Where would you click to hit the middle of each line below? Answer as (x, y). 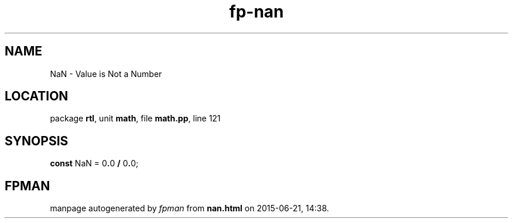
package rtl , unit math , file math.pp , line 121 (135, 119)
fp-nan (256, 12)
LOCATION (37, 96)
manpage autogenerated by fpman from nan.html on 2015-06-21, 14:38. (189, 208)
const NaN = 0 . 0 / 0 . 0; (94, 163)
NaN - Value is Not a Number (106, 74)
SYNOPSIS (37, 141)
